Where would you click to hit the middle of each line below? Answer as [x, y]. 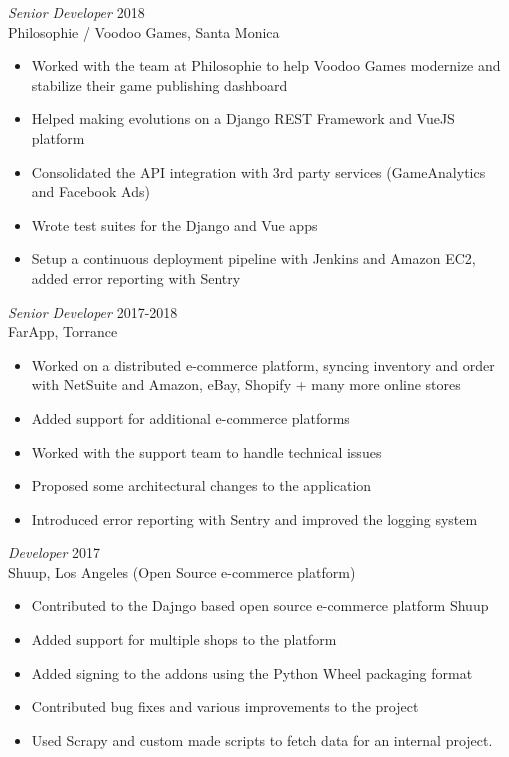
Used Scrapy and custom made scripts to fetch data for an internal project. [262, 739]
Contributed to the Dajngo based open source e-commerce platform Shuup [260, 605]
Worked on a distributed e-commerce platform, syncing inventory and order [263, 364]
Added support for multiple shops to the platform [184, 639]
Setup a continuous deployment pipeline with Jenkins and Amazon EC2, [253, 258]
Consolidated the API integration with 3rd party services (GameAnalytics [258, 171]
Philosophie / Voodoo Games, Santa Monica [144, 31]
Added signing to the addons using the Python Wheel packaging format [252, 672]
